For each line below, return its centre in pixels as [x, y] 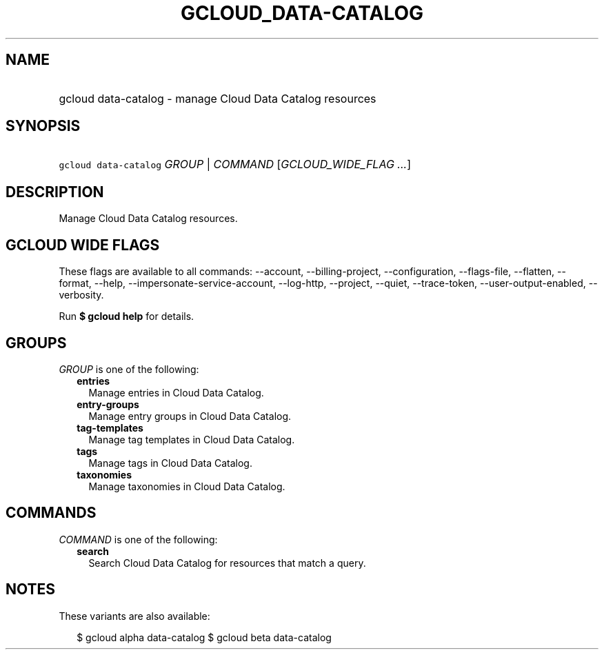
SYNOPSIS [43, 126]
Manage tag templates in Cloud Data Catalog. [192, 439]
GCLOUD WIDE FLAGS [83, 245]
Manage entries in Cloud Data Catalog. [176, 392]
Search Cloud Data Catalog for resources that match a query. [227, 563]
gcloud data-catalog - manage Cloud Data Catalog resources [218, 98]
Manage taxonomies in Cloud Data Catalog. [187, 486]
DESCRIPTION [55, 192]
